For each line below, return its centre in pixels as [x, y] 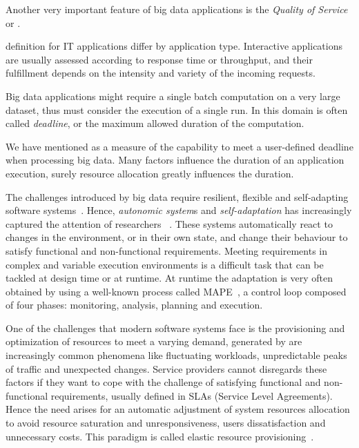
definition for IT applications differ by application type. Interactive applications [174, 46]
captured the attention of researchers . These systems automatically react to [169, 223]
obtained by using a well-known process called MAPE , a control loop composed [176, 291]
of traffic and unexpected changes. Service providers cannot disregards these [166, 368]
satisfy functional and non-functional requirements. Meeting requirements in [167, 250]
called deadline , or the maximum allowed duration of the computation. [155, 123]
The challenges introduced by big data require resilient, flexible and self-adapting [177, 196]
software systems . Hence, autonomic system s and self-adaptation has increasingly [179, 210]
